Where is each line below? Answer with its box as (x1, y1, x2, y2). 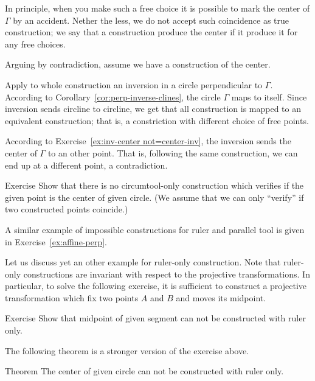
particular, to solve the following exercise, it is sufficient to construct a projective (5, 279, 306, 292)
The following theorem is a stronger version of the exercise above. (5, 344, 249, 357)
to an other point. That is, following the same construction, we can (47, 146, 298, 159)
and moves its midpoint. (176, 291, 266, 304)
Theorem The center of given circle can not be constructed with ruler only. (5, 365, 284, 377)
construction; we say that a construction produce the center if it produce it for (5, 26, 298, 38)
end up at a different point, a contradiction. (5, 158, 168, 171)
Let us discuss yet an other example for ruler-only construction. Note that (5, 256, 281, 268)
